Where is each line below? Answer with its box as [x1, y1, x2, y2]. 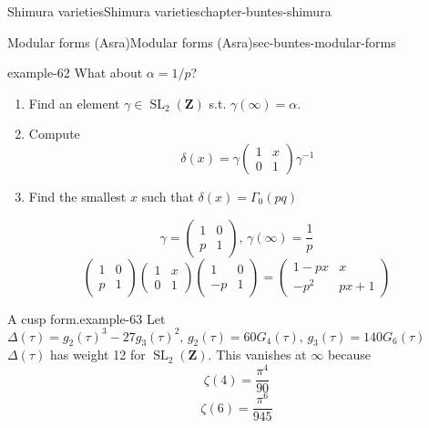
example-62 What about [7, 63, 143, 82]
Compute [28, 124, 80, 143]
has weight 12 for [49, 345, 146, 364]
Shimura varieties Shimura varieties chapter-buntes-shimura [7, 2, 332, 20]
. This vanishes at [208, 345, 307, 364]
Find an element [28, 93, 120, 112]
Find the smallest [28, 186, 127, 205]
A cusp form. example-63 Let [7, 308, 166, 328]
